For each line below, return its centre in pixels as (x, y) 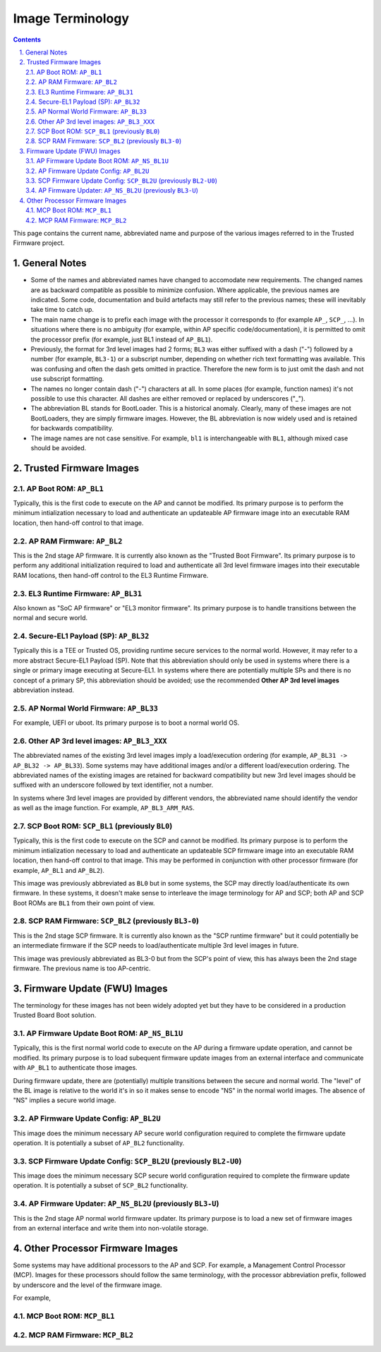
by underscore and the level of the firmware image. (87, 1285)
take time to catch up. (62, 310)
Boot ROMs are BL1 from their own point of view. (84, 903)
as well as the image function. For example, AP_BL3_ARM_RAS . (104, 808)
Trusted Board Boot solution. (55, 1015)
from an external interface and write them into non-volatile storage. (111, 1229)
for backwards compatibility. (72, 428)
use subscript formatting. (67, 379)
